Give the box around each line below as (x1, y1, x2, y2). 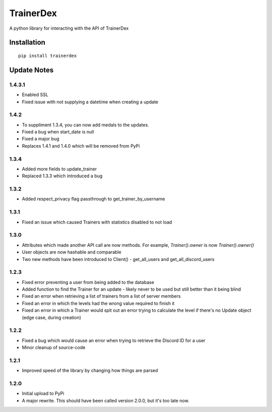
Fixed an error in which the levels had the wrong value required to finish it (22, 300, 175, 306)
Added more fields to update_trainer (22, 166, 97, 172)
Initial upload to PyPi (22, 390, 64, 396)
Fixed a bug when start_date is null (22, 129, 94, 135)
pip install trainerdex (18, 53, 77, 58)
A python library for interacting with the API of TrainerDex (9, 25, 129, 31)
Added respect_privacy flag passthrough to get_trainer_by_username (22, 196, 165, 202)
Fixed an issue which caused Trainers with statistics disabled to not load (22, 219, 172, 225)
